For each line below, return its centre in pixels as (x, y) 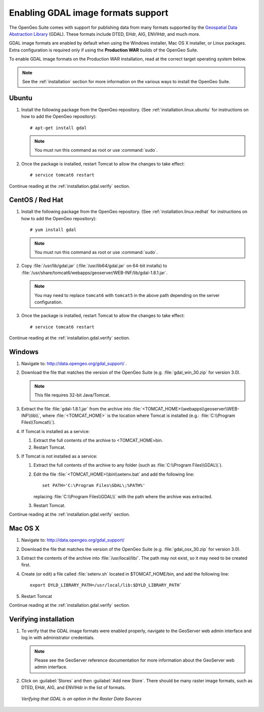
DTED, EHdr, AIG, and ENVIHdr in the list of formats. (73, 688)
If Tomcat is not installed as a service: (59, 456)
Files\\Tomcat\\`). (38, 422)
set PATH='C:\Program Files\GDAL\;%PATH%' (94, 485)
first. (26, 565)
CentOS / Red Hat (36, 200)
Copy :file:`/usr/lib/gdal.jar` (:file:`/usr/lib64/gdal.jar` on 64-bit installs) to (94, 266)
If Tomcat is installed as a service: (55, 431)
